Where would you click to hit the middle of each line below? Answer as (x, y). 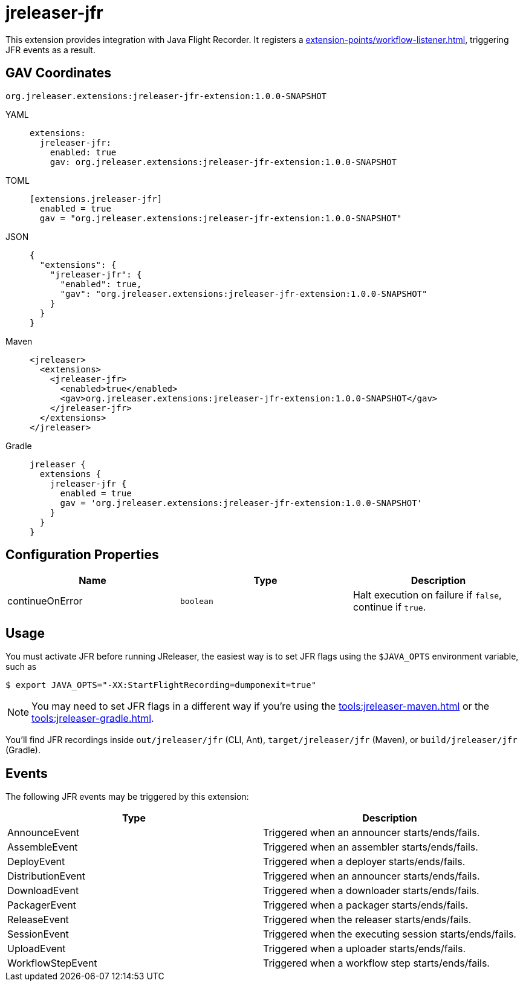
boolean (197, 601)
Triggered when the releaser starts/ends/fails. (367, 920)
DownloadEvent (43, 891)
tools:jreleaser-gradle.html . (93, 718)
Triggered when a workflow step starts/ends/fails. (376, 963)
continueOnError (45, 601)
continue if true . (389, 607)
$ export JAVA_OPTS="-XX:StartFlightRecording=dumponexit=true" (161, 685)
